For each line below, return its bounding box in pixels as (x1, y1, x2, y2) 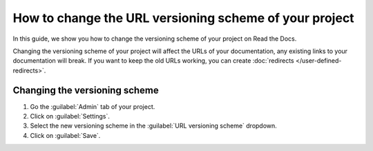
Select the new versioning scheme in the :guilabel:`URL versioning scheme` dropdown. (30, 121, 278, 130)
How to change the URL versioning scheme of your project (12, 10, 355, 26)
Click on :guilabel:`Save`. (30, 131, 101, 139)
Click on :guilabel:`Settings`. (30, 112, 110, 121)
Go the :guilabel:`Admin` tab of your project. (30, 102, 155, 110)
